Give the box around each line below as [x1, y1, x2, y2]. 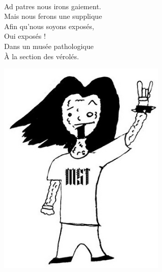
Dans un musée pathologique [4, 40, 94, 51]
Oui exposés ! [4, 31, 46, 41]
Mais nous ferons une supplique [4, 11, 102, 21]
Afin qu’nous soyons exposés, [4, 20, 94, 31]
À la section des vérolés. [4, 51, 79, 61]
